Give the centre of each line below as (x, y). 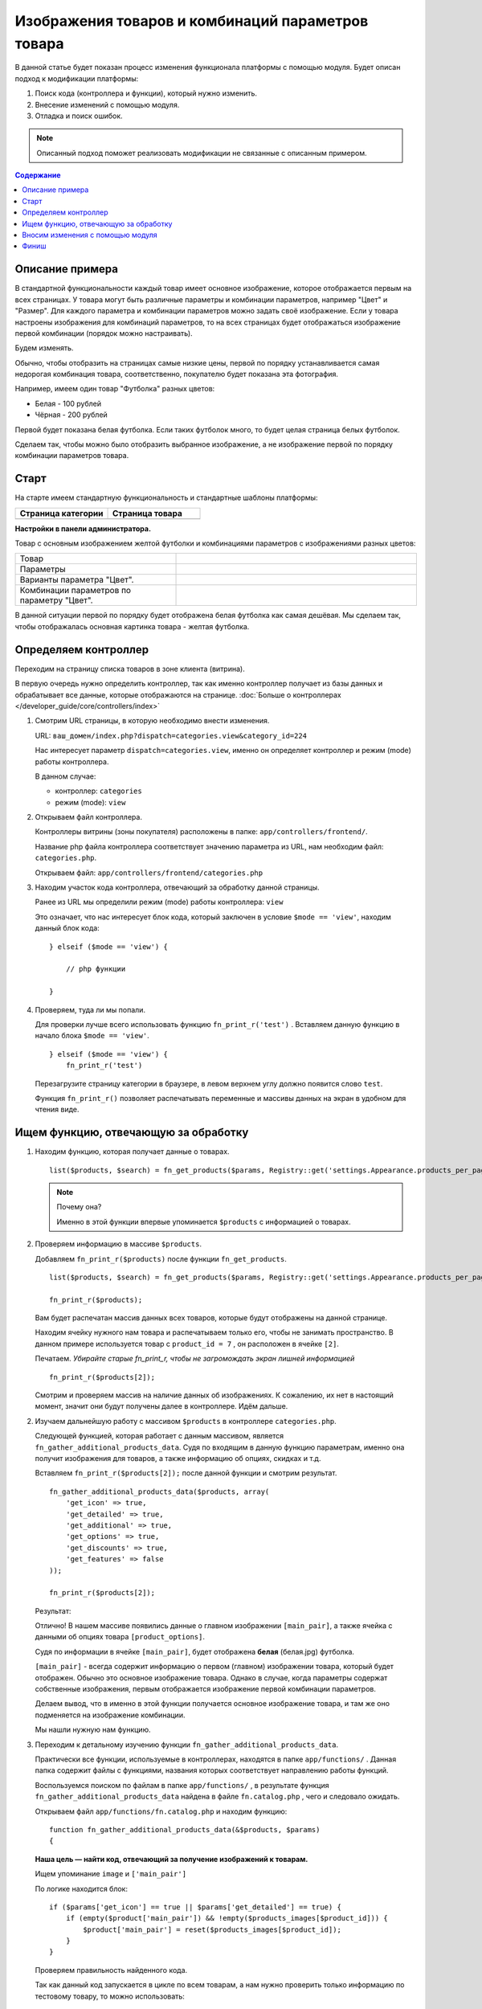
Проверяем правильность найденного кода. (111, 1970)
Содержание (38, 175)
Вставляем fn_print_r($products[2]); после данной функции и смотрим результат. (186, 1473)
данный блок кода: (67, 928)
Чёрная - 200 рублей (71, 415)
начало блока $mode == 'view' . (92, 1036)
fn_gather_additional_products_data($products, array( (159, 1491)
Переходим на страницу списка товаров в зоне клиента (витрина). (130, 669)
